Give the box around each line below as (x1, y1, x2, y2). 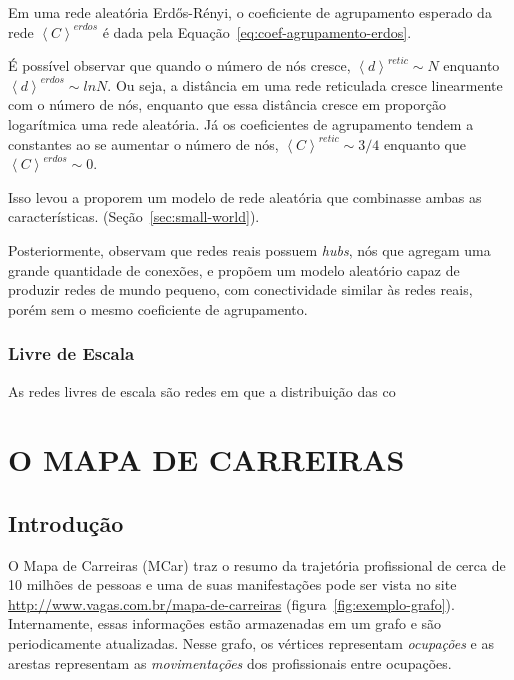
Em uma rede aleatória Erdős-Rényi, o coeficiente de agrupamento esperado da (8, 2, 492, 22)
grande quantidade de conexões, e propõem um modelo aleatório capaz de (8, 259, 460, 280)
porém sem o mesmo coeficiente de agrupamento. (8, 298, 308, 319)
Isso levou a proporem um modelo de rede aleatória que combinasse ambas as (8, 186, 482, 207)
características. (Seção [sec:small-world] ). (8, 206, 260, 227)
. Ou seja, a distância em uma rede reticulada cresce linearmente (107, 74, 503, 95)
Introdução (8, 507, 124, 538)
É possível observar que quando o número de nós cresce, (8, 55, 351, 76)
